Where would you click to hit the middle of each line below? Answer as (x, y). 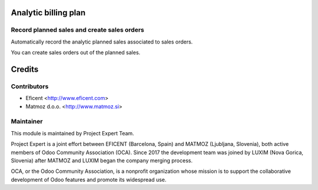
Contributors (30, 86)
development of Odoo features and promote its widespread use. (89, 179)
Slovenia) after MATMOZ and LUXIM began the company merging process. (102, 161)
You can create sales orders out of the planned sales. (76, 52)
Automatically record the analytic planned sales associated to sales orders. (102, 42)
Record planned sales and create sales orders (77, 30)
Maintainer (27, 122)
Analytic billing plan (48, 13)
